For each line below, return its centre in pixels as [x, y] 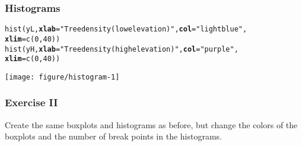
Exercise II [31, 102]
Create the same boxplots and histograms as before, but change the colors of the [151, 124]
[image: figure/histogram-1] [62, 77]
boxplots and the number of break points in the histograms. [114, 136]
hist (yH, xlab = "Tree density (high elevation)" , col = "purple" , [122, 49]
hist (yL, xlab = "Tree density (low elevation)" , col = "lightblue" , [126, 29]
